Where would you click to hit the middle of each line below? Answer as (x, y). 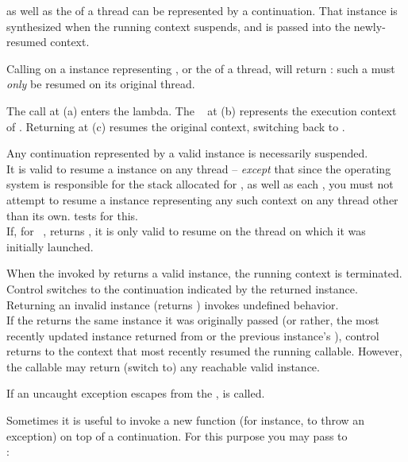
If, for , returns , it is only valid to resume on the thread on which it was (186, 231)
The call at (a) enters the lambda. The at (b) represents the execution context (202, 110)
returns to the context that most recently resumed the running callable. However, (204, 351)
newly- (370, 26)
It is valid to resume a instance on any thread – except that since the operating (199, 168)
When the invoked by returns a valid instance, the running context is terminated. (204, 273)
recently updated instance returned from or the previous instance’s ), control (193, 335)
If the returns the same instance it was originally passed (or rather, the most (193, 320)
